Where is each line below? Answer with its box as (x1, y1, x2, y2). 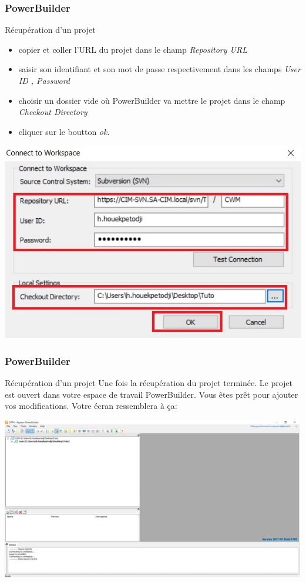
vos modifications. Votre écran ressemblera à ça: (5, 400, 177, 412)
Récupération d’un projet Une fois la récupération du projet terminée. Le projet (5, 377, 293, 389)
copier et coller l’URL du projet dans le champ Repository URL (18, 43, 247, 55)
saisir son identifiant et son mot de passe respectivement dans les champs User (18, 63, 301, 75)
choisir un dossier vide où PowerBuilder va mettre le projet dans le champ (18, 94, 285, 106)
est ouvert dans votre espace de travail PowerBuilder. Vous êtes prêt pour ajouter (5, 388, 298, 400)
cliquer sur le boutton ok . (18, 125, 110, 137)
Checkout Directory (18, 106, 88, 118)
